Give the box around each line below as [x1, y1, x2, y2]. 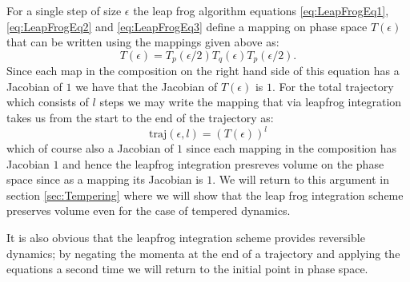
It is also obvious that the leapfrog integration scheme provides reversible [6, 229, 365, 246]
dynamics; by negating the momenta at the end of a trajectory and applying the [6, 244, 400, 261]
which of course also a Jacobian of [6, 140, 174, 157]
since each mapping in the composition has [186, 140, 397, 157]
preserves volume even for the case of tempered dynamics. [6, 202, 291, 219]
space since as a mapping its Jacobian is [6, 171, 203, 188]
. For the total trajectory [272, 77, 394, 94]
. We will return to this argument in [212, 171, 389, 188]
